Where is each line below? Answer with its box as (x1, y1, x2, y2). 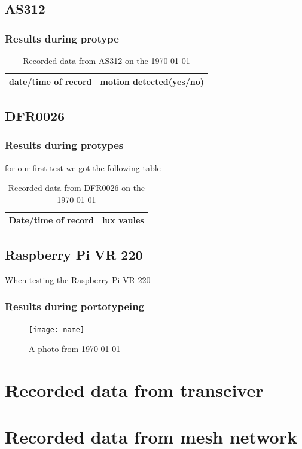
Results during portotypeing (5, 299, 145, 314)
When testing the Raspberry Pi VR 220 (5, 273, 151, 286)
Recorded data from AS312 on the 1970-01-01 (23, 54, 190, 66)
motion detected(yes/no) (100, 75, 205, 87)
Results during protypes (5, 138, 124, 153)
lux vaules (102, 214, 144, 226)
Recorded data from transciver (5, 378, 264, 402)
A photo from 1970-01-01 (29, 342, 121, 355)
